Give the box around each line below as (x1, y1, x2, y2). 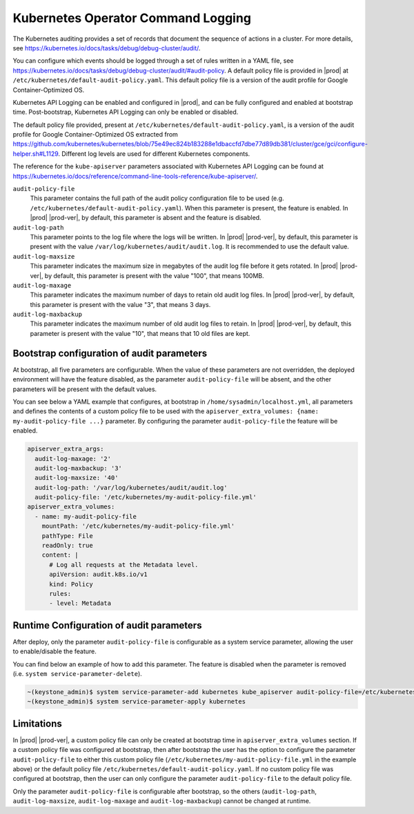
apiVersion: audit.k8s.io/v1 (49, 570, 148, 579)
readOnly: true (41, 542, 93, 550)
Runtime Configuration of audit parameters (12, 619, 202, 631)
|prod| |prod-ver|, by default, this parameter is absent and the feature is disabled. (30, 214, 262, 222)
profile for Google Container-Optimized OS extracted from (12, 130, 179, 139)
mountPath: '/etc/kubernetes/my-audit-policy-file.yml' (41, 522, 235, 530)
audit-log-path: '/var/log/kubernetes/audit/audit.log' (34, 484, 228, 491)
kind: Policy (49, 580, 93, 588)
